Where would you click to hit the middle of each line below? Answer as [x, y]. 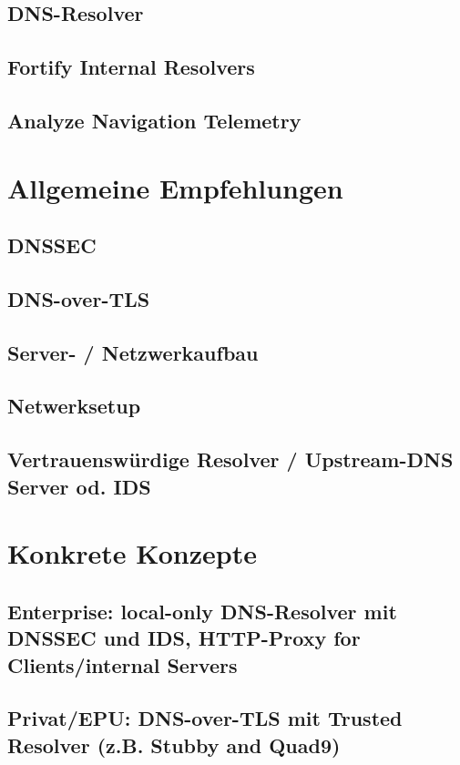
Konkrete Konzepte [132, 553]
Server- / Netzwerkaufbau [133, 352]
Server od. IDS [79, 486]
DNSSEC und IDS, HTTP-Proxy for [184, 638]
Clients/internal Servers [123, 664]
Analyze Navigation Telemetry [154, 120]
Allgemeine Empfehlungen [175, 187]
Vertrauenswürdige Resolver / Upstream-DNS [230, 459]
